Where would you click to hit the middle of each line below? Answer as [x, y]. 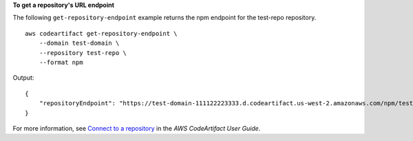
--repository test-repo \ [83, 53]
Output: [23, 78]
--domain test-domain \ [79, 43]
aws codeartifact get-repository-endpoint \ [102, 33]
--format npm [61, 62]
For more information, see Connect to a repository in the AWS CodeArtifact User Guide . [137, 128]
